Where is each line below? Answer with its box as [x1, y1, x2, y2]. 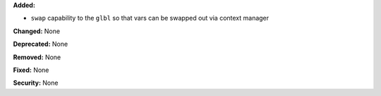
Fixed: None [13, 66, 49, 74]
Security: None [13, 78, 59, 88]
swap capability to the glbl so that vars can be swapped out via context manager [30, 14, 270, 23]
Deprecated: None [13, 40, 68, 49]
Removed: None [13, 53, 61, 61]
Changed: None [13, 27, 60, 35]
